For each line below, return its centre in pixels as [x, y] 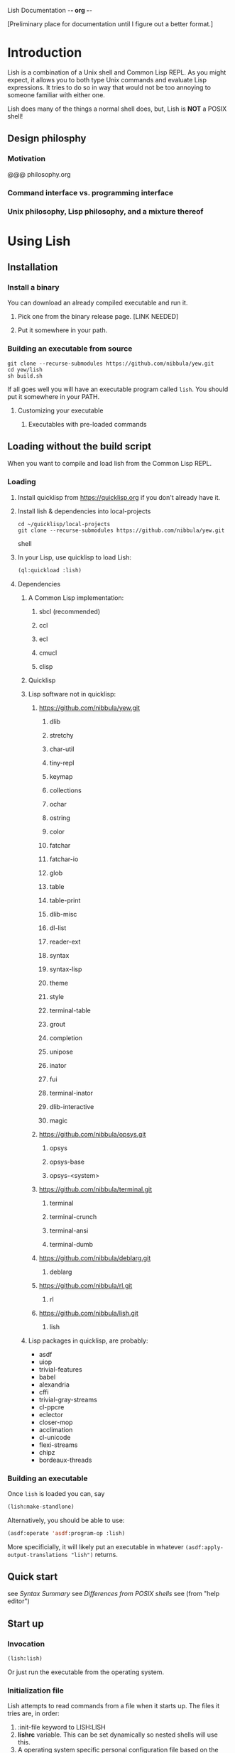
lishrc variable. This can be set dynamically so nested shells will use [117, 1735]
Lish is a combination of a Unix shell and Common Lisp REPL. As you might [117, 72]
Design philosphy [47, 139]
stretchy [61, 735]
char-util [62, 749]
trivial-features [61, 1369]
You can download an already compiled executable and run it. [98, 303]
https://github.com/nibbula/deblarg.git [95, 1258]
